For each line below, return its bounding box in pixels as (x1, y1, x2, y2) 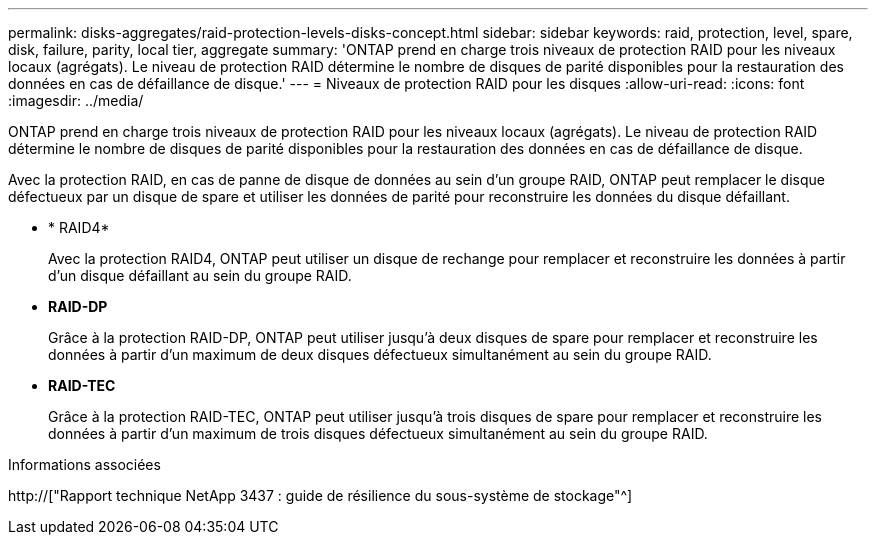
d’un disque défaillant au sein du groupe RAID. (48, 267, 352, 284)
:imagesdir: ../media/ (8, 92, 144, 109)
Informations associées (8, 456, 161, 473)
